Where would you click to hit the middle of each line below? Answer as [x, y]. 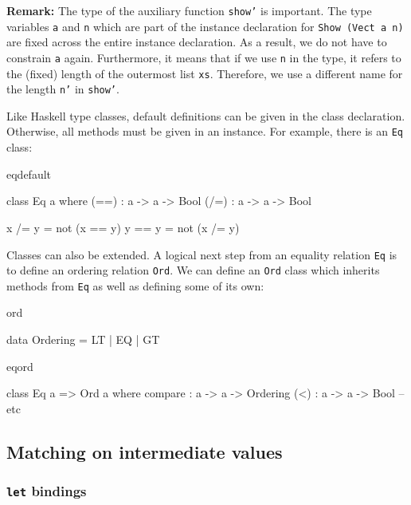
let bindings [47, 491]
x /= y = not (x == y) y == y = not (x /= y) [123, 227]
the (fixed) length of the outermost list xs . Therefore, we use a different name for [205, 73]
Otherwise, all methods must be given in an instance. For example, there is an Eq [205, 131]
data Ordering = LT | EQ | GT [83, 339]
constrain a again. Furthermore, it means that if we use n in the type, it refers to [204, 57]
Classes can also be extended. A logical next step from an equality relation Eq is [202, 254]
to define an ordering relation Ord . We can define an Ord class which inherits [193, 270]
